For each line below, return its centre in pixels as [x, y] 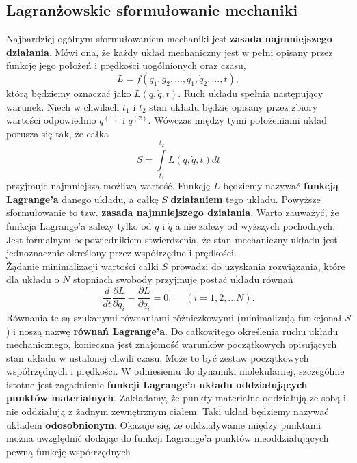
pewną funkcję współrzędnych [68, 451]
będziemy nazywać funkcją [281, 186]
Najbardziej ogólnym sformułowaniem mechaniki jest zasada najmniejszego [169, 39]
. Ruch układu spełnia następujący [251, 93]
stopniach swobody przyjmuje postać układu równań [183, 279]
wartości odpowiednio [51, 120]
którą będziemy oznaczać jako [69, 93]
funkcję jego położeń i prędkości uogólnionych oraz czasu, [126, 65]
